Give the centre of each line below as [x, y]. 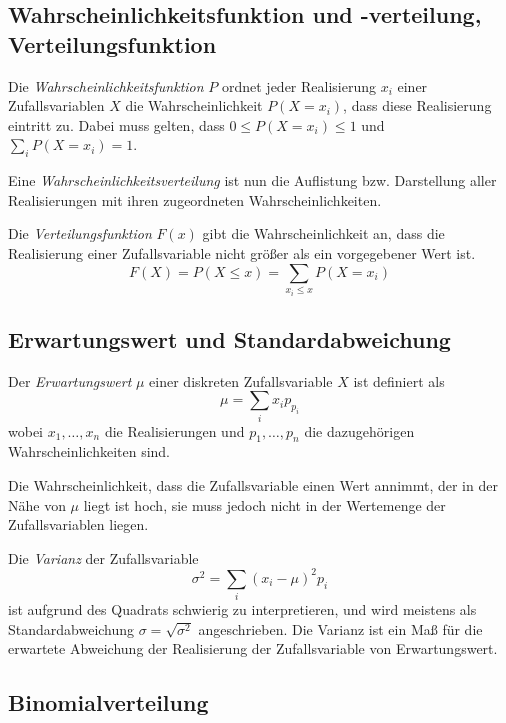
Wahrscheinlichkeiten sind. [89, 451]
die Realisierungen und [174, 430]
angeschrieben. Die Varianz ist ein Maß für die [340, 628]
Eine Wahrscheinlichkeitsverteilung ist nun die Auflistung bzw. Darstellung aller [252, 180]
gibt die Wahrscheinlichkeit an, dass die [323, 233]
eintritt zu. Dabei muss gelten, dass [116, 124]
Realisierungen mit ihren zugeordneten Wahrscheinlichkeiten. [195, 199]
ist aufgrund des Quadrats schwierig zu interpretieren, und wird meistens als [242, 609]
